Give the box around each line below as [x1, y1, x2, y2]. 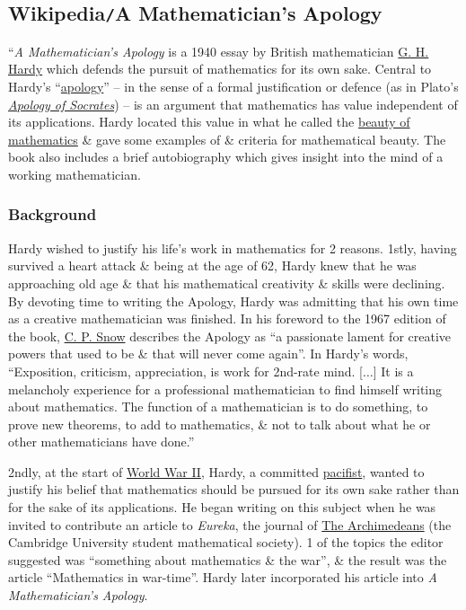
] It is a [373, 361, 414, 380]
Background [8, 203, 97, 225]
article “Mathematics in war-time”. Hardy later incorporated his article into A [8, 568, 437, 587]
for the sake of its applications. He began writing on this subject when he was [8, 498, 436, 517]
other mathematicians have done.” [8, 432, 195, 451]
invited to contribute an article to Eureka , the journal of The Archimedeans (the [8, 515, 452, 534]
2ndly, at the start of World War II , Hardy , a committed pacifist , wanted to [8, 462, 425, 481]
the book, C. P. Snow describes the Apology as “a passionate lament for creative [8, 326, 452, 345]
